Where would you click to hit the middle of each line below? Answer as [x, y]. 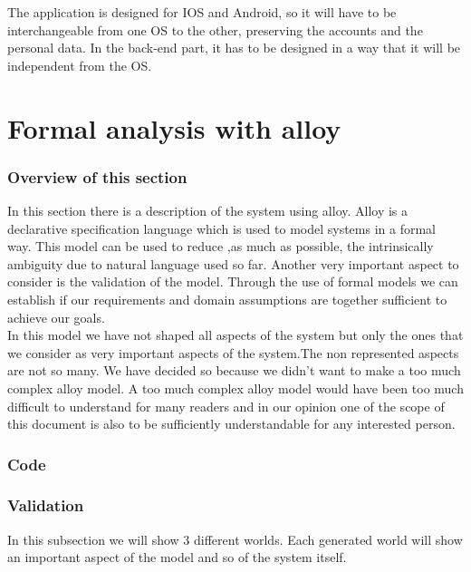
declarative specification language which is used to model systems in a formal [222, 228]
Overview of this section [97, 176]
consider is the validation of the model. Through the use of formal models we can [233, 281]
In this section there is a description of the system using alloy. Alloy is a [208, 210]
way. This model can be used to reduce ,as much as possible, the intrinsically [221, 246]
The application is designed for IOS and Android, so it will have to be [202, 12]
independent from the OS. [80, 65]
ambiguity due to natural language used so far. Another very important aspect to [233, 263]
